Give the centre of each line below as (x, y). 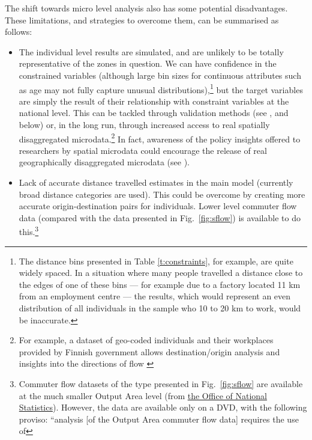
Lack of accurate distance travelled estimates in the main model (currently (156, 182)
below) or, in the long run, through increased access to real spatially (144, 124)
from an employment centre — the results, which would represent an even (155, 296)
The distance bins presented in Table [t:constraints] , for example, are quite (156, 261)
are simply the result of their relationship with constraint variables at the (154, 101)
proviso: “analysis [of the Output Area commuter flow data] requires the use (159, 419)
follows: (19, 32)
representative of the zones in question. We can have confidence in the (148, 63)
